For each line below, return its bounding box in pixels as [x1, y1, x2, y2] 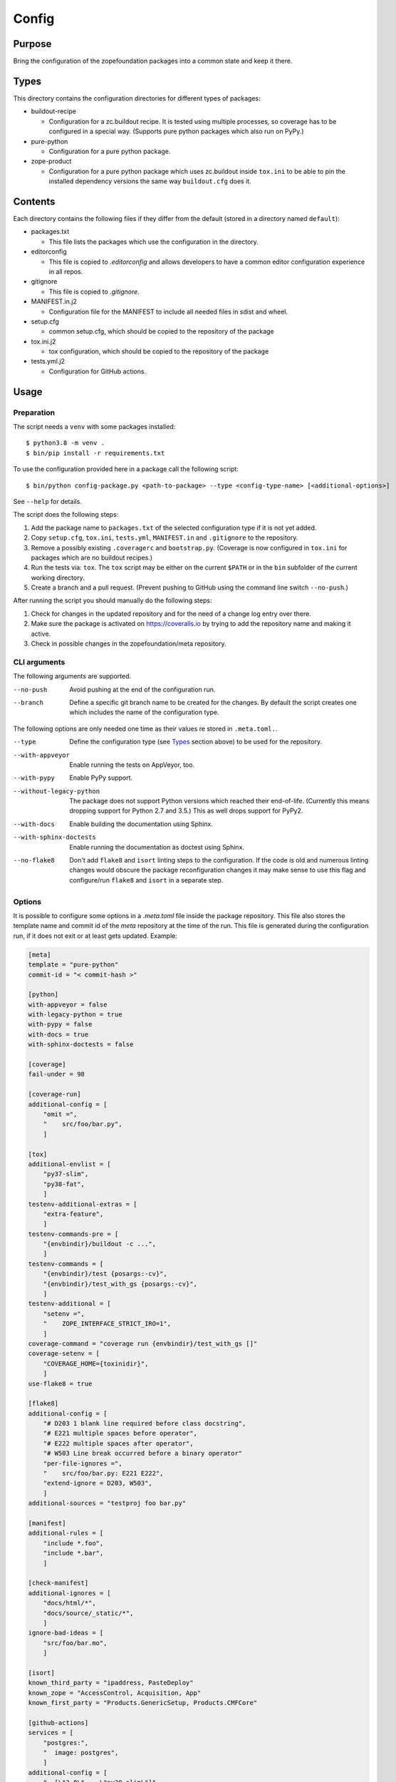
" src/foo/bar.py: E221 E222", [43, 1469, 164, 1478]
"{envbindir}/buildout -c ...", [43, 1240, 157, 1248]
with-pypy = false [28, 1020, 93, 1029]
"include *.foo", [43, 1539, 104, 1547]
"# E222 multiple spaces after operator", [43, 1439, 194, 1447]
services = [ [28, 1729, 74, 1737]
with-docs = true [28, 1030, 89, 1039]
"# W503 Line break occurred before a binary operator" [43, 1449, 243, 1458]
